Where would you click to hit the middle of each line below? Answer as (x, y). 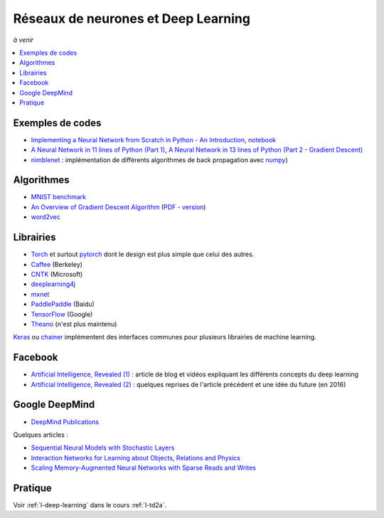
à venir (23, 40)
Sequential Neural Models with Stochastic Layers (103, 448)
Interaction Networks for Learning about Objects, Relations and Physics (136, 458)
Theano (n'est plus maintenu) (74, 324)
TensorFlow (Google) (62, 314)
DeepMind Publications (65, 422)
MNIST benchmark (59, 197)
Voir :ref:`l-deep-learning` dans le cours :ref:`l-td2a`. (90, 504)
